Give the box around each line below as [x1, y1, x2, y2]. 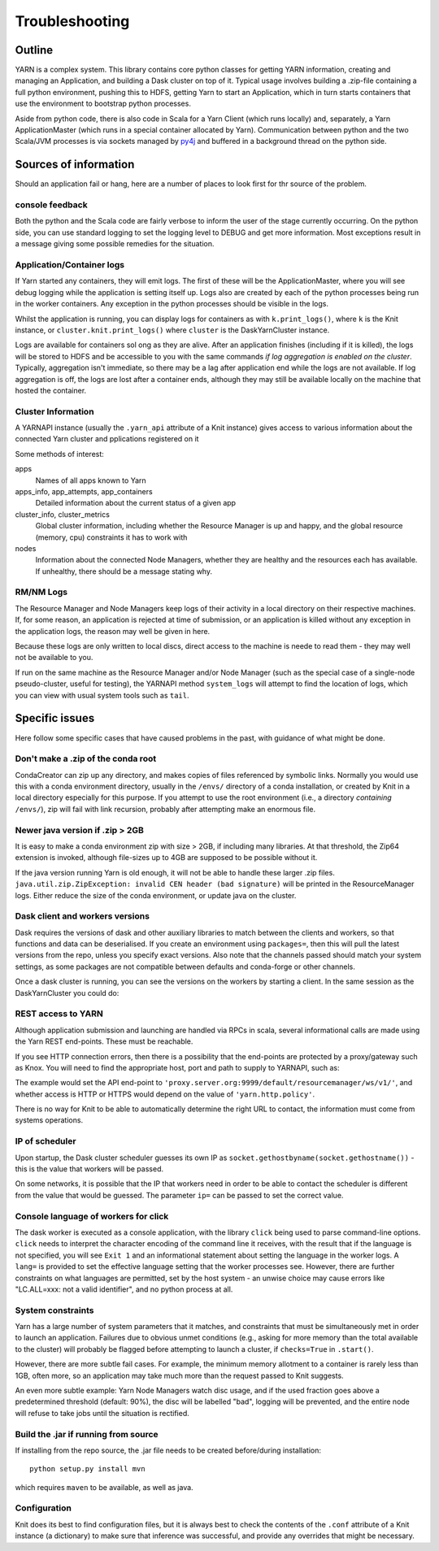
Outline [15, 43, 53, 57]
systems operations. [15, 1115, 84, 1125]
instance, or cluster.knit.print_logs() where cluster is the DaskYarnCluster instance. [15, 325, 330, 335]
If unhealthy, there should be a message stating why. [35, 566, 213, 576]
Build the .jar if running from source [15, 1428, 159, 1440]
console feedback [15, 199, 89, 211]
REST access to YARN [15, 1008, 103, 1019]
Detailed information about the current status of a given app [35, 498, 236, 508]
